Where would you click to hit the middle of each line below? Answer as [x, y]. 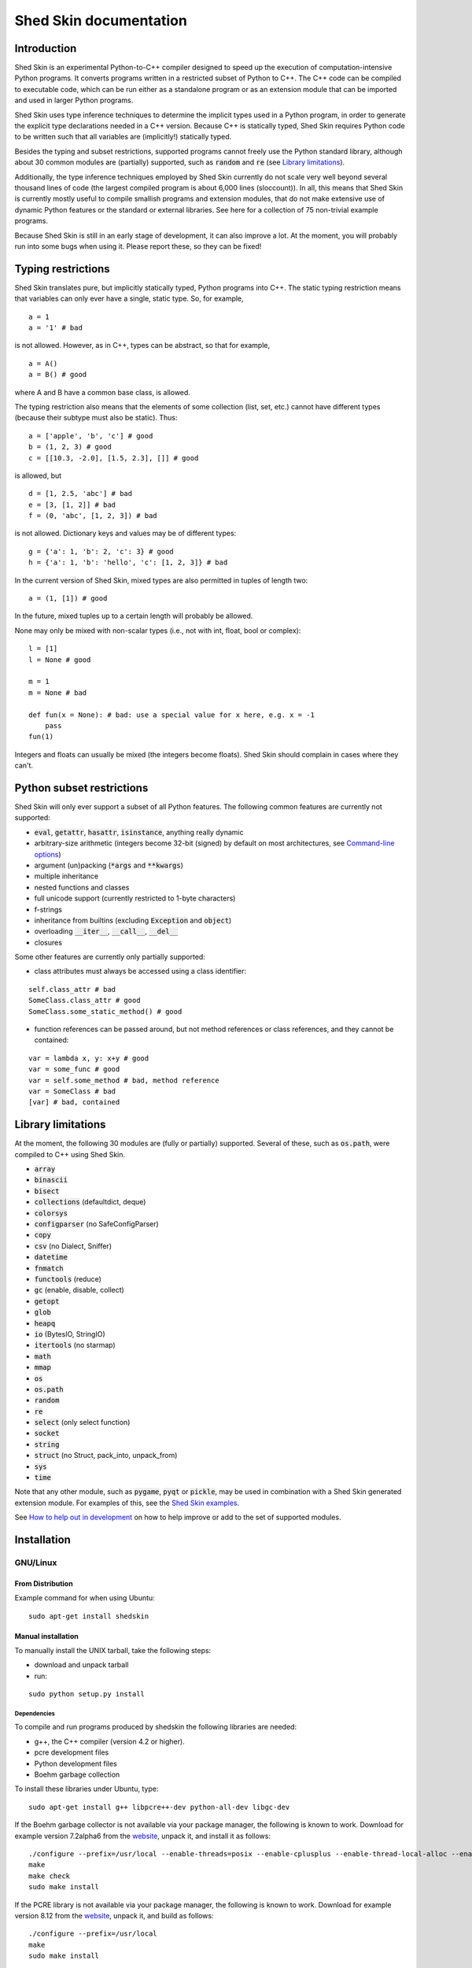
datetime [51, 1257]
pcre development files [72, 1752]
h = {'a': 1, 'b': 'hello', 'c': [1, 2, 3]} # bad [128, 562]
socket [47, 1433]
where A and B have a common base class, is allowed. [102, 392]
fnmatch [49, 1268]
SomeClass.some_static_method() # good [105, 1011]
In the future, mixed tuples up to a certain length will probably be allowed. [134, 616]
